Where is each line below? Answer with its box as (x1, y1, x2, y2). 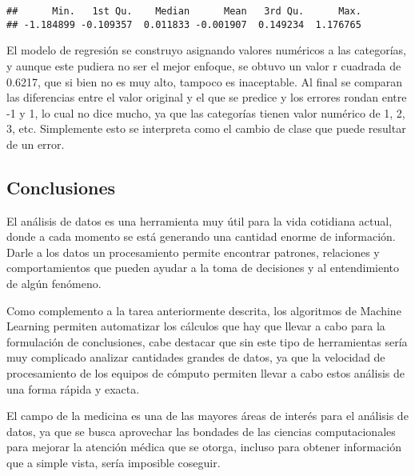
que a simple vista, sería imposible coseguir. (6, 454, 221, 470)
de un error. (6, 135, 65, 152)
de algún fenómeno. (6, 275, 102, 292)
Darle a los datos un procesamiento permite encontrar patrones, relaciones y (6, 243, 380, 260)
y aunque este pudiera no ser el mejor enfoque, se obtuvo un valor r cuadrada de (6, 57, 401, 74)
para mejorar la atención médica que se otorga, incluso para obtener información (6, 438, 401, 455)
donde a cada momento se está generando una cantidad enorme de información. (6, 228, 396, 245)
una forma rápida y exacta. (6, 380, 140, 397)
